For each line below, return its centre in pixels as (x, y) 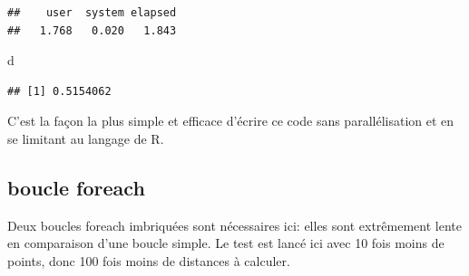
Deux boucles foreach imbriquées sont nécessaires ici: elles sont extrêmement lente (234, 225)
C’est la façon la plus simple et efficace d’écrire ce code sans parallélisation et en (231, 121)
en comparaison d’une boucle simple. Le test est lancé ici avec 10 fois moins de (226, 243)
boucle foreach (76, 187)
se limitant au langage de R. (86, 138)
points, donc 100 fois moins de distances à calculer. (149, 260)
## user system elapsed (92, 13)
